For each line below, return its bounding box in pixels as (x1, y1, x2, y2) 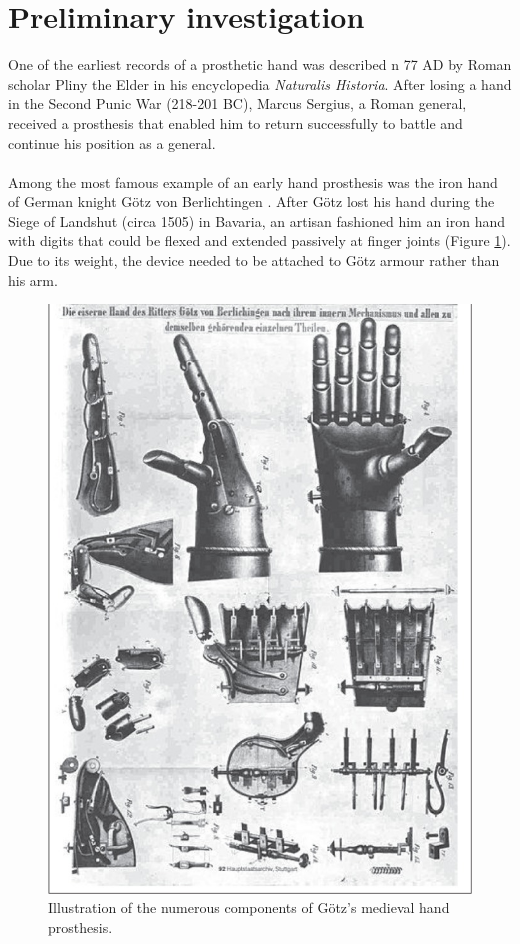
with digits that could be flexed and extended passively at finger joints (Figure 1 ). (8, 230, 511, 251)
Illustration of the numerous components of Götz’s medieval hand (48, 897, 450, 918)
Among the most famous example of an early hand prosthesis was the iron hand (8, 171, 498, 192)
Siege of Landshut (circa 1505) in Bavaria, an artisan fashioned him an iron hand (8, 210, 506, 231)
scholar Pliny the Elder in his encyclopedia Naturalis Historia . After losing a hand (8, 73, 512, 94)
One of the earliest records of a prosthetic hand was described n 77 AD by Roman (8, 54, 512, 75)
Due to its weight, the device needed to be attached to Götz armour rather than (8, 250, 500, 271)
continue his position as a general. (8, 132, 216, 153)
